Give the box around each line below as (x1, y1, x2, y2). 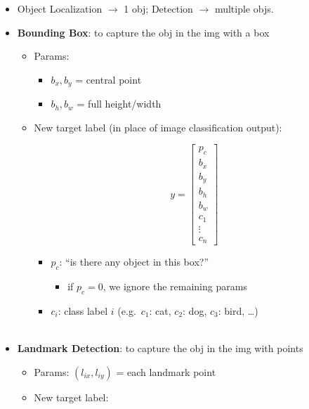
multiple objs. (214, 1, 274, 15)
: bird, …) (218, 303, 258, 318)
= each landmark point (116, 364, 216, 379)
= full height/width (77, 96, 162, 111)
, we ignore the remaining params (103, 279, 247, 293)
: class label (58, 303, 108, 318)
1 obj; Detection (124, 1, 193, 15)
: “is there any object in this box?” (59, 254, 209, 269)
